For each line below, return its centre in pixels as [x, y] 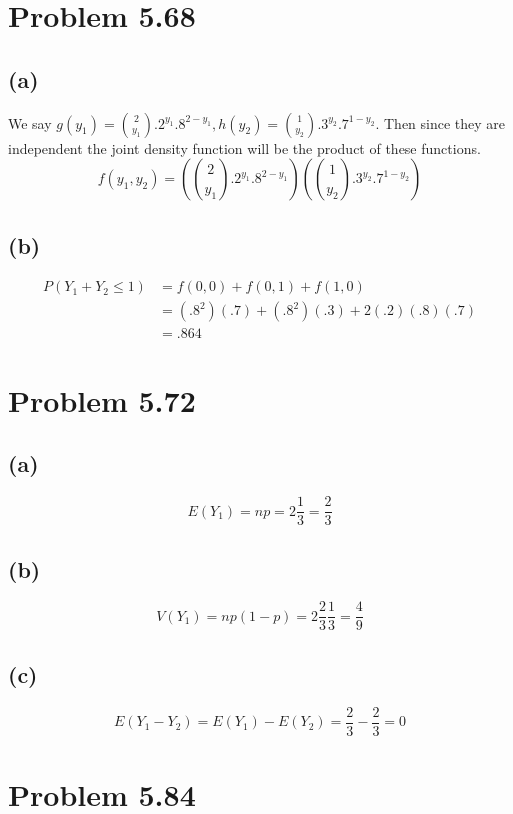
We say [30, 122]
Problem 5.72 [102, 399]
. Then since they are [440, 122]
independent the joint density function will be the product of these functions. [244, 147]
